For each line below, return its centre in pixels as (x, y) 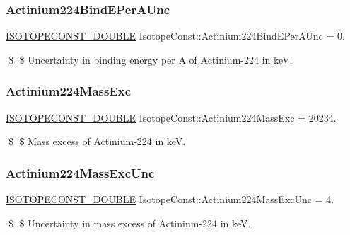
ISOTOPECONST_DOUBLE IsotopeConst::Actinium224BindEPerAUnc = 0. (175, 36)
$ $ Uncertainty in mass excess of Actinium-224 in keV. (129, 223)
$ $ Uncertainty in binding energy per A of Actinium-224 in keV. (150, 59)
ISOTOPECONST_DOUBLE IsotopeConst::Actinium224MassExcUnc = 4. (170, 199)
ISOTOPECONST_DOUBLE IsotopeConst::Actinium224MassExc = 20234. (171, 117)
